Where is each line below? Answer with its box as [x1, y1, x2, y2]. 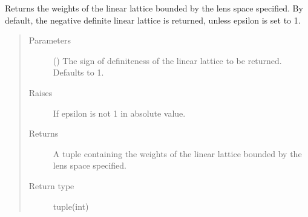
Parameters [28, 34, 71, 47]
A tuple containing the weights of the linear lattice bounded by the [53, 147, 302, 160]
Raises [28, 86, 53, 99]
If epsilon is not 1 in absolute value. [53, 106, 186, 119]
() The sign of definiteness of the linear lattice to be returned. [53, 54, 282, 66]
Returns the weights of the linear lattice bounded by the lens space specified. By [5, 2, 303, 14]
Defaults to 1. [53, 66, 104, 79]
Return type [28, 179, 74, 192]
